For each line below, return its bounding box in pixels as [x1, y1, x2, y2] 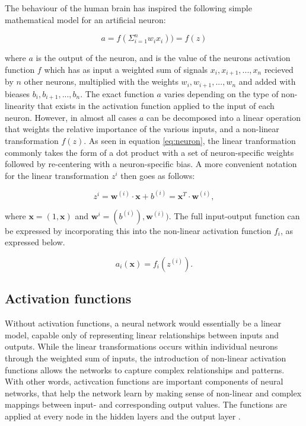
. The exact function [80, 87, 154, 100]
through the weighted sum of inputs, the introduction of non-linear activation [5, 351, 286, 364]
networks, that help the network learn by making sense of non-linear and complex [5, 386, 302, 399]
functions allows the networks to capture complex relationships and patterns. [5, 363, 285, 376]
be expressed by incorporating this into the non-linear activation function [5, 224, 272, 236]
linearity [5, 100, 35, 112]
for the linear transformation [5, 169, 109, 181]
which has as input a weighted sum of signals [44, 63, 208, 75]
